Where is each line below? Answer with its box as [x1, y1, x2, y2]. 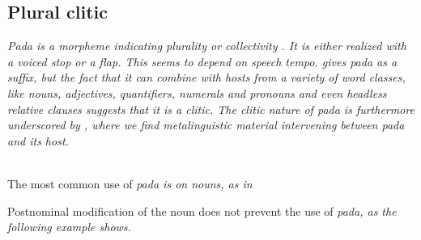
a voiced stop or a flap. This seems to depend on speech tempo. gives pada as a [7, 53, 398, 69]
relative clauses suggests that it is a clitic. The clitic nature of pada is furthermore [7, 100, 415, 117]
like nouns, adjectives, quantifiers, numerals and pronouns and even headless [7, 84, 387, 101]
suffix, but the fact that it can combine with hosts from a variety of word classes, [7, 69, 406, 86]
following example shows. [7, 218, 131, 235]
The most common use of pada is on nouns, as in [7, 175, 253, 192]
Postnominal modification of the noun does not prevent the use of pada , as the [7, 202, 397, 219]
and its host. [7, 132, 69, 149]
